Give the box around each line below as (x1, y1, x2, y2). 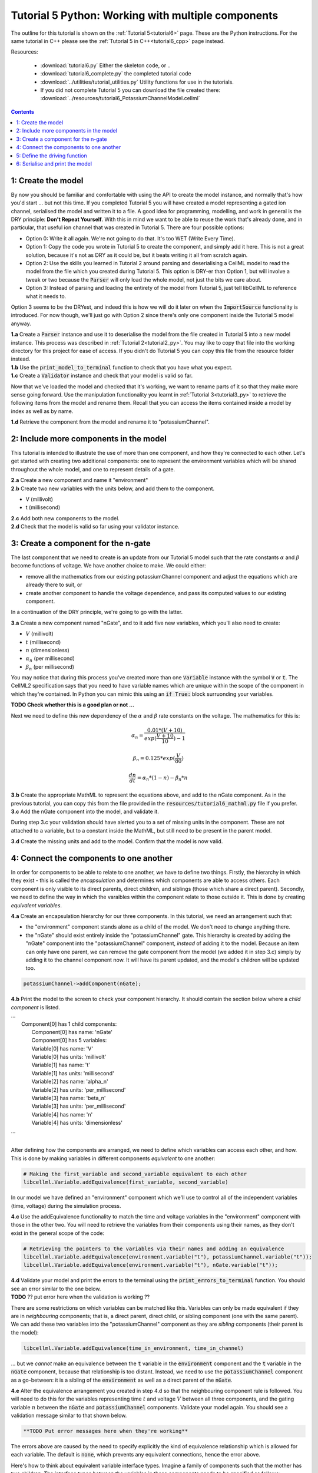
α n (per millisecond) (25, 655, 75, 663)
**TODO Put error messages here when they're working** (23, 1428, 188, 1435)
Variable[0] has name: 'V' (31, 1045, 94, 1052)
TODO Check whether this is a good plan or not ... (11, 701, 135, 708)
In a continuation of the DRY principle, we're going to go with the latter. (11, 609, 183, 616)
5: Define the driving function (16, 152, 88, 159)
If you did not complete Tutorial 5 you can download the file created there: (40, 86, 221, 94)
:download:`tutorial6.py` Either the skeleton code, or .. (40, 62, 171, 69)
